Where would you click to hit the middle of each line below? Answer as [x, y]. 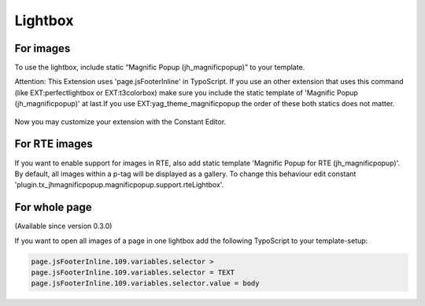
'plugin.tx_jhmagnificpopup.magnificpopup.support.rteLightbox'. [119, 185]
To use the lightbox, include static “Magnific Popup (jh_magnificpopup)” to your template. [160, 68]
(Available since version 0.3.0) [63, 226]
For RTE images [54, 144]
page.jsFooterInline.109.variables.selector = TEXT [133, 272]
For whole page [53, 207]
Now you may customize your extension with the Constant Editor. [120, 121]
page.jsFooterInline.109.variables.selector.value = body [145, 284]
